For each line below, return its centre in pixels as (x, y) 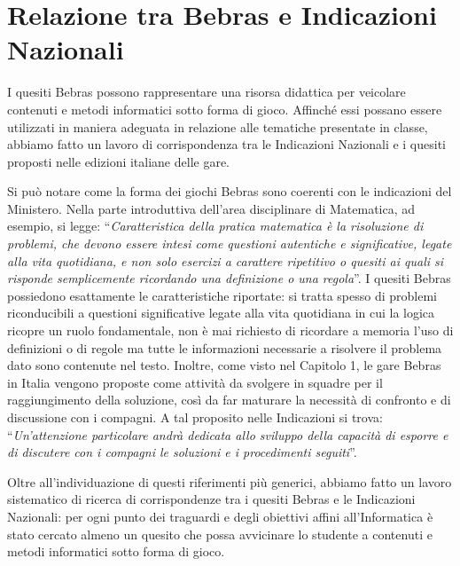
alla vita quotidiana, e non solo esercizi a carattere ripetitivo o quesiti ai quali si (226, 260)
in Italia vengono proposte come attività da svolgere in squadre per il (195, 382)
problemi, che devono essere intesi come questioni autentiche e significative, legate (230, 244)
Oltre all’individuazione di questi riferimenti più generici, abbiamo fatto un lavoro (230, 481)
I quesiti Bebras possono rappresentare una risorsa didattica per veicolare (207, 92)
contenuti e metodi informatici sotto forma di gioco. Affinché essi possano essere (225, 109)
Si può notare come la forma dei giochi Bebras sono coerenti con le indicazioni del (230, 191)
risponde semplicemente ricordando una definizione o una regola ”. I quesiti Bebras (229, 278)
